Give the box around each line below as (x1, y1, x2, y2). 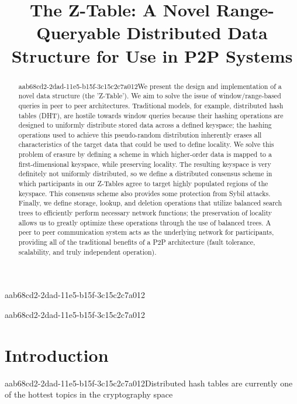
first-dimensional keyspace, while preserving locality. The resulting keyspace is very (18, 159, 271, 169)
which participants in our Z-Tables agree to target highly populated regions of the (18, 179, 268, 189)
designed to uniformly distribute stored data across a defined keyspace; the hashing (18, 120, 272, 130)
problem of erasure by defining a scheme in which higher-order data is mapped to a (18, 149, 272, 159)
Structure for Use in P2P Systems (11, 43, 293, 67)
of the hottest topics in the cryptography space (5, 388, 173, 400)
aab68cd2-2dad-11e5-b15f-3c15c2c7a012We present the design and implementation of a (18, 81, 282, 91)
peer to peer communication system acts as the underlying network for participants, (18, 227, 274, 237)
